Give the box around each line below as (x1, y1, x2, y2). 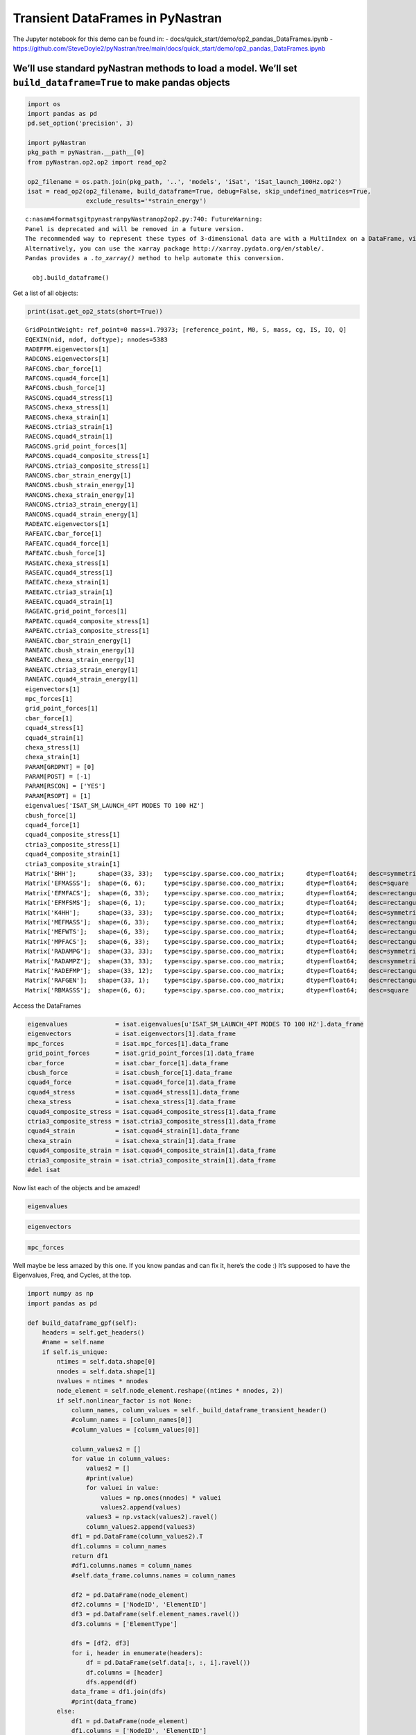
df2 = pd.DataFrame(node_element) (71, 1591, 189, 1599)
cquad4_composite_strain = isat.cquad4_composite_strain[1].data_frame (27, 1146, 277, 1155)
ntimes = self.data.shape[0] (56, 1357, 156, 1366)
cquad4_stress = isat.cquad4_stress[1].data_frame (27, 1088, 240, 1096)
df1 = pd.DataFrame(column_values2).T (71, 1532, 204, 1541)
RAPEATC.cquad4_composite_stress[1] (25, 617, 150, 625)
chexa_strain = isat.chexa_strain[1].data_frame (27, 1137, 236, 1144)
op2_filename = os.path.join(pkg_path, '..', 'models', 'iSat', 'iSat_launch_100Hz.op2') (27, 178, 343, 185)
